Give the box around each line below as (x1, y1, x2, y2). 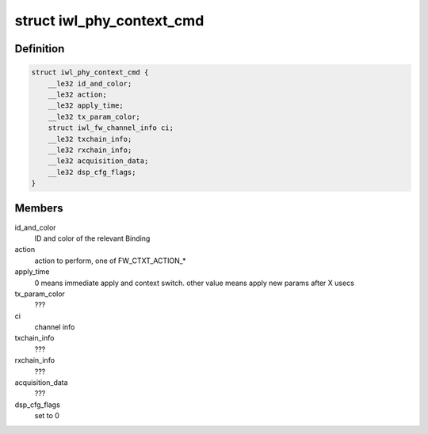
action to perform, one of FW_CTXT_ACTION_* (34, 256, 186, 265)
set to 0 (34, 411, 59, 421)
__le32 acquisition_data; (48, 157, 149, 166)
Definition (14, 42, 65, 55)
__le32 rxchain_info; (48, 145, 132, 154)
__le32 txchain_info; (48, 135, 132, 143)
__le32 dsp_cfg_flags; (48, 167, 136, 177)
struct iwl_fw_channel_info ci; (48, 124, 174, 132)
